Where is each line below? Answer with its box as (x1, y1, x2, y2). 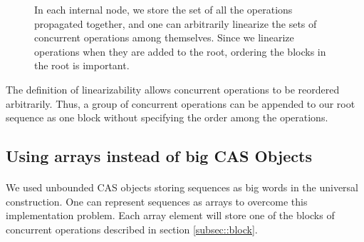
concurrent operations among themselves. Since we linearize (34, 30, 294, 45)
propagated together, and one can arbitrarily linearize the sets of (34, 16, 317, 31)
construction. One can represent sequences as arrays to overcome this (6, 193, 308, 208)
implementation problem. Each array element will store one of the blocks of (6, 208, 335, 223)
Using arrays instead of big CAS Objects (6, 145, 312, 167)
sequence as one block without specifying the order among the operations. (6, 110, 328, 125)
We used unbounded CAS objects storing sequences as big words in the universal (6, 180, 359, 195)
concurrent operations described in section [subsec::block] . (6, 221, 258, 236)
